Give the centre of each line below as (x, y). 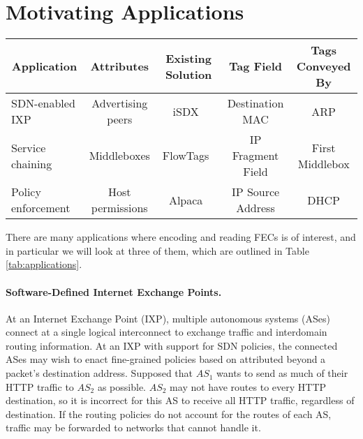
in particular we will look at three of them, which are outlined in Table (157, 250)
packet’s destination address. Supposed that (99, 373)
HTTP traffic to (40, 386)
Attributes (120, 66)
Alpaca (186, 200)
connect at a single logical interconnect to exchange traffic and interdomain (166, 332)
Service (29, 147)
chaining (32, 163)
